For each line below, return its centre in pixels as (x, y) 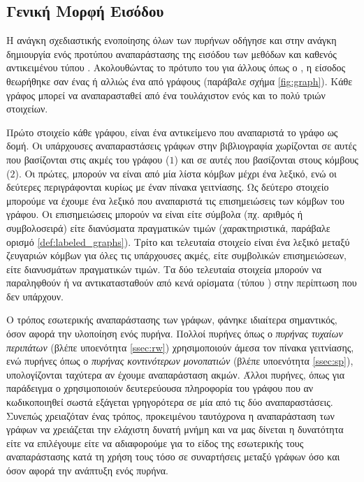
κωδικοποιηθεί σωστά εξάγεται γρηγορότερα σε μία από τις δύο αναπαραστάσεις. (170, 402)
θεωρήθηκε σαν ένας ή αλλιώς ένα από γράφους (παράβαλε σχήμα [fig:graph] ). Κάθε (180, 81)
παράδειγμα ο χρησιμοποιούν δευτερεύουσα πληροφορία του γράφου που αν (160, 388)
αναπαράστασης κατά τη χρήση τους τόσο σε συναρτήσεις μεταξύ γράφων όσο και (173, 457)
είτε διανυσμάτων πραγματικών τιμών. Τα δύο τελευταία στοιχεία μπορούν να (164, 269)
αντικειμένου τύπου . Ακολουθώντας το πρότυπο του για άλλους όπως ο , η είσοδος (176, 67)
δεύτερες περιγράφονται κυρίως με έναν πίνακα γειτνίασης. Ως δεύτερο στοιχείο (168, 187)
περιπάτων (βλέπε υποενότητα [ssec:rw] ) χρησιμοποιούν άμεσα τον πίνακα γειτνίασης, (180, 347)
